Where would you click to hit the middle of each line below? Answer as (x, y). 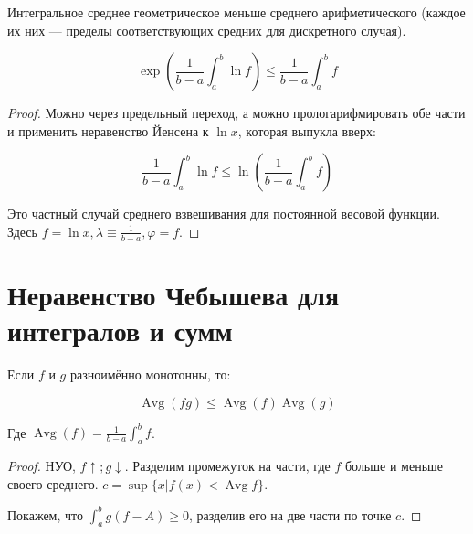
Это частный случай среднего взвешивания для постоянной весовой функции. (224, 214)
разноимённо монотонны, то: (150, 374)
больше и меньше (394, 465)
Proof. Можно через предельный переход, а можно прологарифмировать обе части (236, 113)
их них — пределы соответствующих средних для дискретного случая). (207, 30)
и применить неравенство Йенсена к (108, 130)
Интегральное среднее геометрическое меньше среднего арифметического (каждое (236, 12)
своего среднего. (53, 483)
